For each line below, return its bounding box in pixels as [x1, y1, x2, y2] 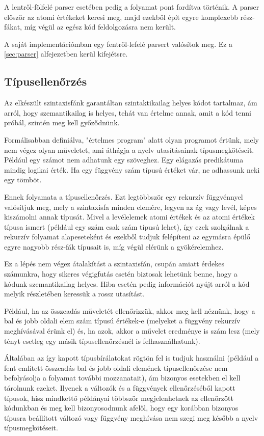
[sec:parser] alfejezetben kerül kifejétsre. [4, 48, 128, 59]
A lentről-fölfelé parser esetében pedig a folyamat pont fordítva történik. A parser [4, 2, 259, 12]
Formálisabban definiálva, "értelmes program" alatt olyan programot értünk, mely [4, 134, 259, 145]
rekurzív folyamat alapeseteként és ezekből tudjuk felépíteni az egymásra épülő [4, 231, 250, 242]
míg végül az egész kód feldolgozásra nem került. [24, 21, 176, 32]
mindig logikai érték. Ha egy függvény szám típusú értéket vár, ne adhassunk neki [4, 164, 260, 175]
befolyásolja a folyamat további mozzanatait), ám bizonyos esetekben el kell [4, 372, 241, 383]
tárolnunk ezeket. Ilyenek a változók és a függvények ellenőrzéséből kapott [4, 383, 235, 393]
